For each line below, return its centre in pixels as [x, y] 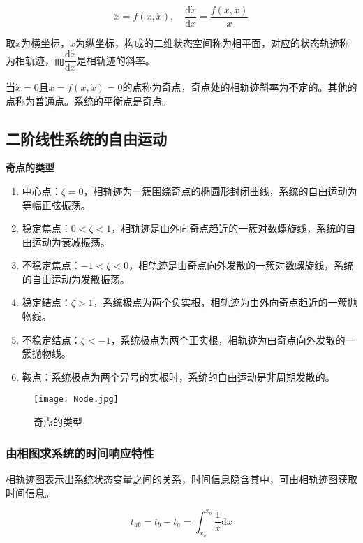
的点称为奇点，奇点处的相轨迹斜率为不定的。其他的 [240, 86]
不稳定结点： [51, 339]
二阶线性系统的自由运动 [86, 138]
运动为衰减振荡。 [71, 241]
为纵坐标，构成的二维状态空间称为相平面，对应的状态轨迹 [208, 43]
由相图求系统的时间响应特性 [80, 453]
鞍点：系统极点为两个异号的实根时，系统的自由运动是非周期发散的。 [178, 376]
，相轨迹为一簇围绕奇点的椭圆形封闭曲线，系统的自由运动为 [220, 190]
